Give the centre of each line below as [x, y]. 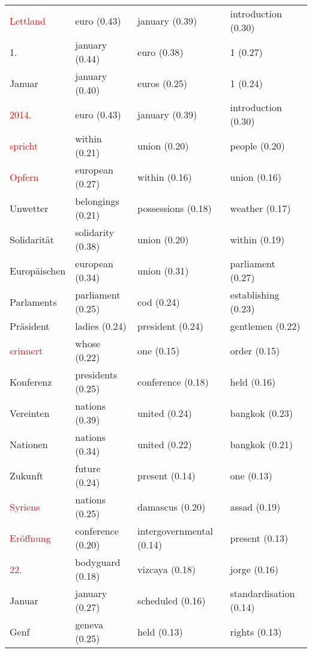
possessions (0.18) [175, 208]
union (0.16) [256, 177]
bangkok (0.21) [262, 444]
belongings [97, 201]
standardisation [262, 593]
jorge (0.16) [254, 569]
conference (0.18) [173, 381]
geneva [89, 624]
